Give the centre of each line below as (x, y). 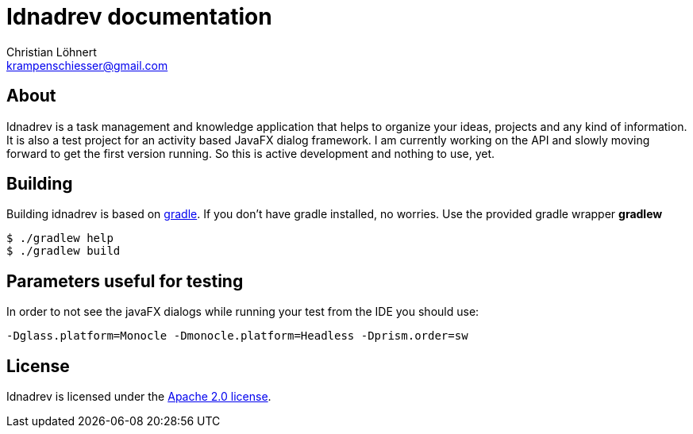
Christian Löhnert (52, 52)
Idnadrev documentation (139, 17)
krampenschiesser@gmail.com (87, 65)
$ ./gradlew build (64, 251)
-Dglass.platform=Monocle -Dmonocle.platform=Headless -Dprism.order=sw (237, 336)
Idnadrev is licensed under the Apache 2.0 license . (139, 397)
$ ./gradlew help (60, 238)
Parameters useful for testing (125, 281)
